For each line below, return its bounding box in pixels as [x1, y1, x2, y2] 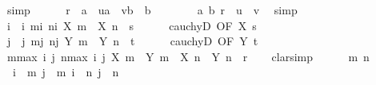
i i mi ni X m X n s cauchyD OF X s [6, 17, 257, 33]
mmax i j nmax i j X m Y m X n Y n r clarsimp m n [6, 48, 370, 64]
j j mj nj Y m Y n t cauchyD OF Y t [6, 33, 258, 49]
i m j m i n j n [12, 64, 119, 80]
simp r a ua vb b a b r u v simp [6, 2, 298, 17]
